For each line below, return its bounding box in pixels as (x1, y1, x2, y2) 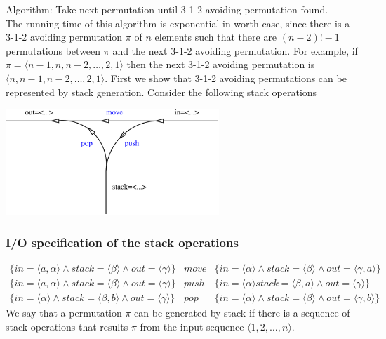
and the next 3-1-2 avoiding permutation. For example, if (112, 43, 358, 58)
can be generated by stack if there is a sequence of (134, 305, 350, 320)
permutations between (6, 43, 101, 58)
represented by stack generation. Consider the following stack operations (6, 84, 317, 99)
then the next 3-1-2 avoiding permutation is (126, 57, 315, 72)
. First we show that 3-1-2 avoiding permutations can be (105, 70, 347, 85)
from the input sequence (140, 319, 244, 333)
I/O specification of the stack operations (6, 233, 239, 251)
